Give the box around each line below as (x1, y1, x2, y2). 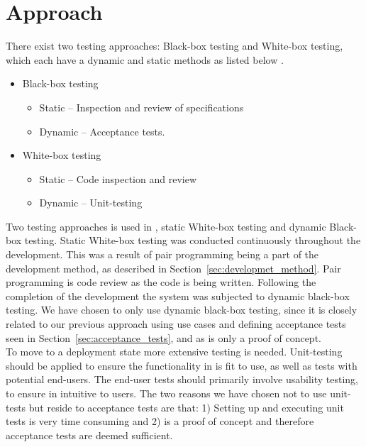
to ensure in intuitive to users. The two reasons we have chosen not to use (6, 386, 327, 400)
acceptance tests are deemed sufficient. (6, 427, 173, 442)
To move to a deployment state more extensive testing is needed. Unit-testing (6, 344, 343, 359)
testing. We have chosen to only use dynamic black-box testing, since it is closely (6, 302, 357, 317)
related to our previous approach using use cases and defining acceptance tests (6, 316, 346, 331)
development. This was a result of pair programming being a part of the (6, 247, 319, 262)
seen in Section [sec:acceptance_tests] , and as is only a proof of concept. (6, 330, 321, 345)
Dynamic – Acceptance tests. (39, 123, 165, 138)
